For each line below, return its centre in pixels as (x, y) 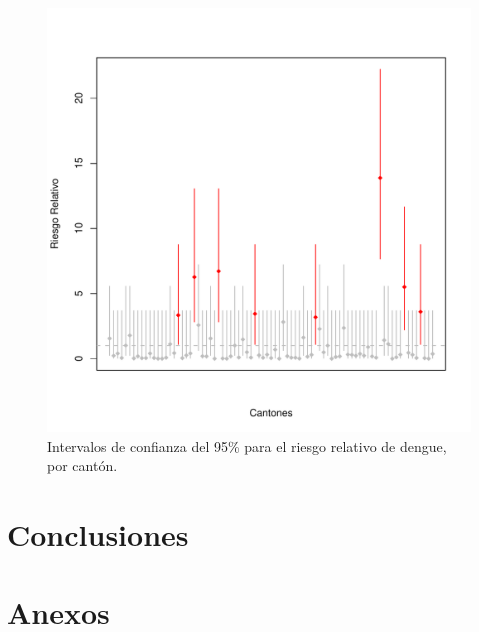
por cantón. (82, 465)
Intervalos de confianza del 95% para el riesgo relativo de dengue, (247, 445)
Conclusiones (98, 533)
